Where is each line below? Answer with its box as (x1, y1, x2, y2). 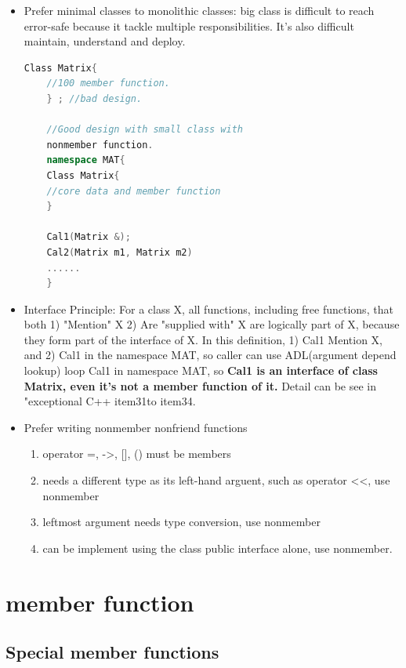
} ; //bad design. (46, 93, 143, 104)
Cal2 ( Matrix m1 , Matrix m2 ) (46, 246, 193, 258)
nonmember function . (46, 139, 154, 151)
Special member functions (5, 640, 219, 664)
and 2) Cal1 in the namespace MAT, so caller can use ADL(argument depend (24, 347, 397, 363)
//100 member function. (46, 78, 170, 89)
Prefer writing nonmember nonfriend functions (24, 419, 248, 435)
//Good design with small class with (46, 124, 243, 136)
